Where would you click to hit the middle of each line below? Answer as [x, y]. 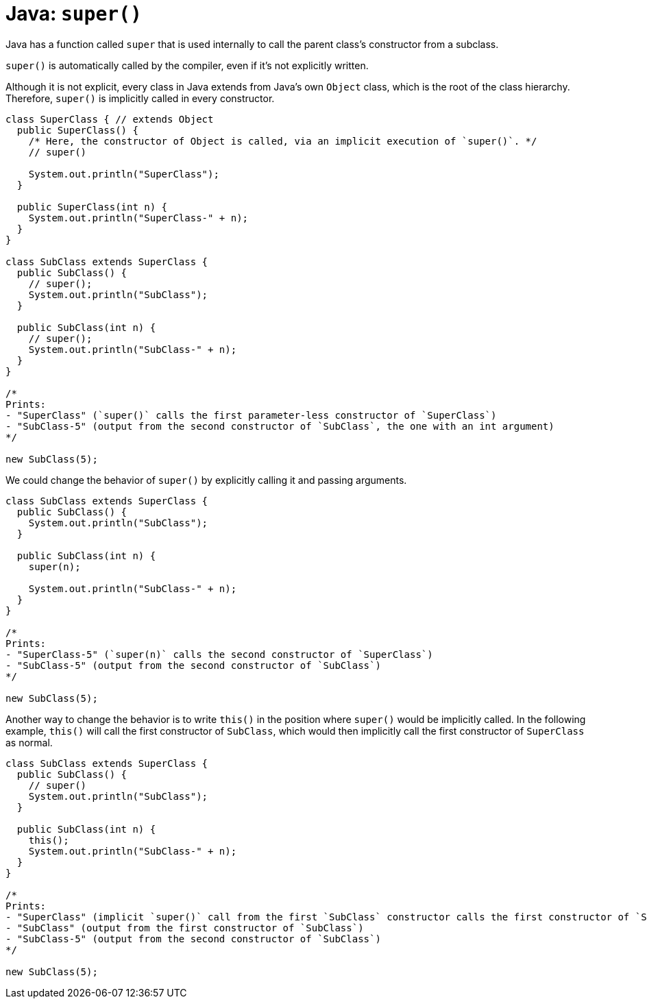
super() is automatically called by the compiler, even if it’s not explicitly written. [187, 65]
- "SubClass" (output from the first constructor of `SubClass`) [185, 928]
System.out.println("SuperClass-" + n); [138, 218]
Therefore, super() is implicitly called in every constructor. [140, 98]
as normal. [29, 742]
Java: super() [74, 14]
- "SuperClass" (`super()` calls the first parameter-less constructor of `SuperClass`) [251, 415]
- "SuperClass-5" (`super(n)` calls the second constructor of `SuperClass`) [219, 654]
